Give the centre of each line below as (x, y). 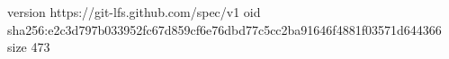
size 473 (29, 47)
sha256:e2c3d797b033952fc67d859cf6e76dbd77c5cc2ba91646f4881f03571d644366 (224, 29)
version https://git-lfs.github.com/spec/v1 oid (134, 12)
